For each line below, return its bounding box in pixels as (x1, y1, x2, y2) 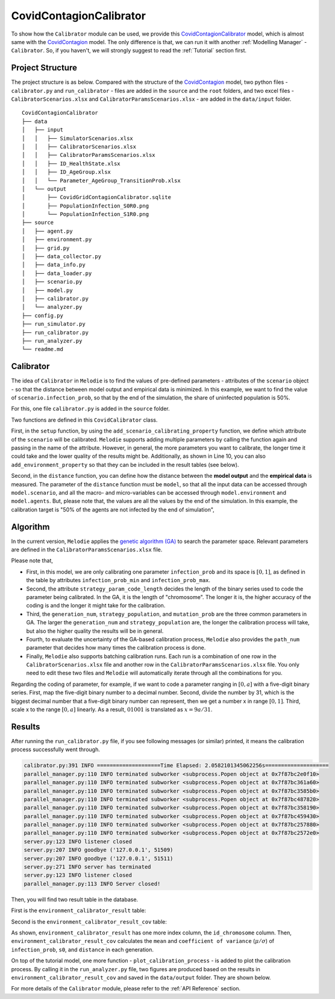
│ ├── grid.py (22, 244, 70, 252)
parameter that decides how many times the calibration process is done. (26, 644, 206, 652)
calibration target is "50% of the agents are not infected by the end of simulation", (11, 506, 215, 513)
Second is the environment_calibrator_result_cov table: (11, 918, 167, 925)
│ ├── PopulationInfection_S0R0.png (22, 202, 149, 209)
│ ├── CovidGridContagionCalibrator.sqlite (22, 194, 172, 201)
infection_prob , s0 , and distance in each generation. (11, 946, 154, 953)
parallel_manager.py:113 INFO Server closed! (23, 880, 161, 887)
